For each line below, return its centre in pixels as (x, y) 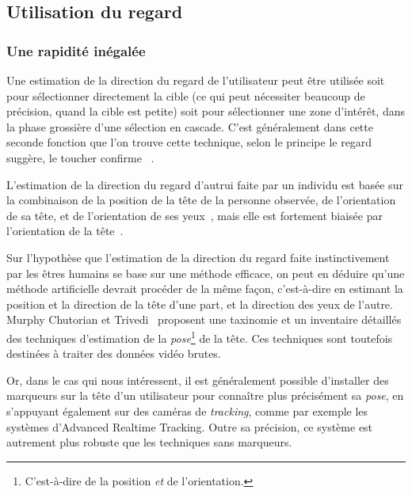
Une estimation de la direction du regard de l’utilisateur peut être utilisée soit (196, 80)
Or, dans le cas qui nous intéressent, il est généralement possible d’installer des (198, 380)
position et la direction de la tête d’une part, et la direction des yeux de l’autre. (200, 304)
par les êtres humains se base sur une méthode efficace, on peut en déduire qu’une (206, 273)
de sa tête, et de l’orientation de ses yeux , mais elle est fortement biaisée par (195, 215)
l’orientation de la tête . (65, 231)
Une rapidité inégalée (76, 50)
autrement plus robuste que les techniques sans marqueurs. (149, 442)
